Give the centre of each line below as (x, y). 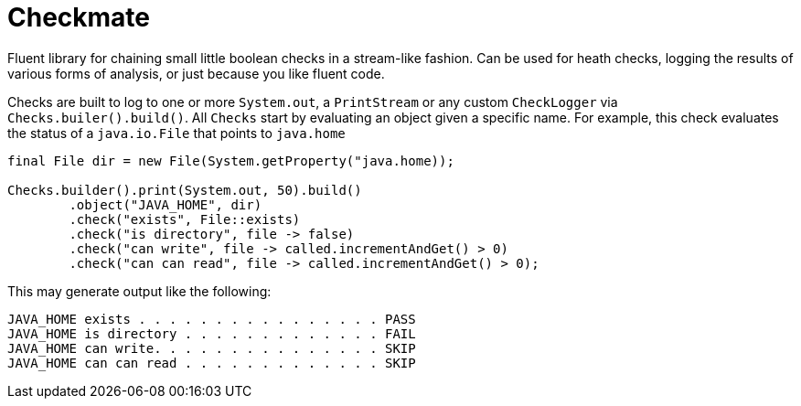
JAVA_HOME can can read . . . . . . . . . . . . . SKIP (212, 363)
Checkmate (79, 17)
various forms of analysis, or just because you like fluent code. (196, 73)
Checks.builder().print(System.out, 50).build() (185, 190)
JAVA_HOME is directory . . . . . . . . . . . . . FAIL (212, 333)
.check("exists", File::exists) (185, 219)
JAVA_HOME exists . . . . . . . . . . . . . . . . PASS (212, 319)
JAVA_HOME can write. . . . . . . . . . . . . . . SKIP (212, 348)
